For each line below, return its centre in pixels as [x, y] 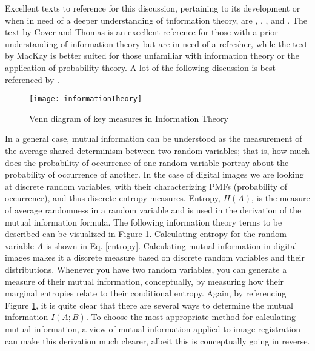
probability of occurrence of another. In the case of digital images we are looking [154, 174]
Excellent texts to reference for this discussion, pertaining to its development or [153, 8]
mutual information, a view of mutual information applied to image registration [153, 328]
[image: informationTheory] [86, 99]
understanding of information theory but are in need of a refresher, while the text [156, 43]
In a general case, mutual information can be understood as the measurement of [154, 139]
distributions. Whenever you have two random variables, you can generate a [146, 269]
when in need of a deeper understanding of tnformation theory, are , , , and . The [156, 20]
